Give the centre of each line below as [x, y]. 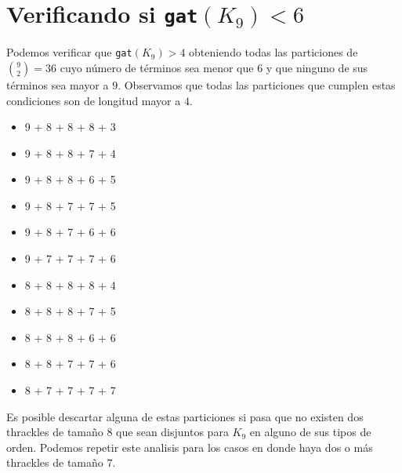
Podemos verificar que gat [69, 52]
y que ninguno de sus [317, 67]
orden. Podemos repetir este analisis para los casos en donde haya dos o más [190, 447]
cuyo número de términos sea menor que [157, 67]
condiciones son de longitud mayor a [94, 100]
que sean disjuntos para [172, 432]
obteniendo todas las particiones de [273, 52]
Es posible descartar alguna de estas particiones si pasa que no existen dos [185, 416]
